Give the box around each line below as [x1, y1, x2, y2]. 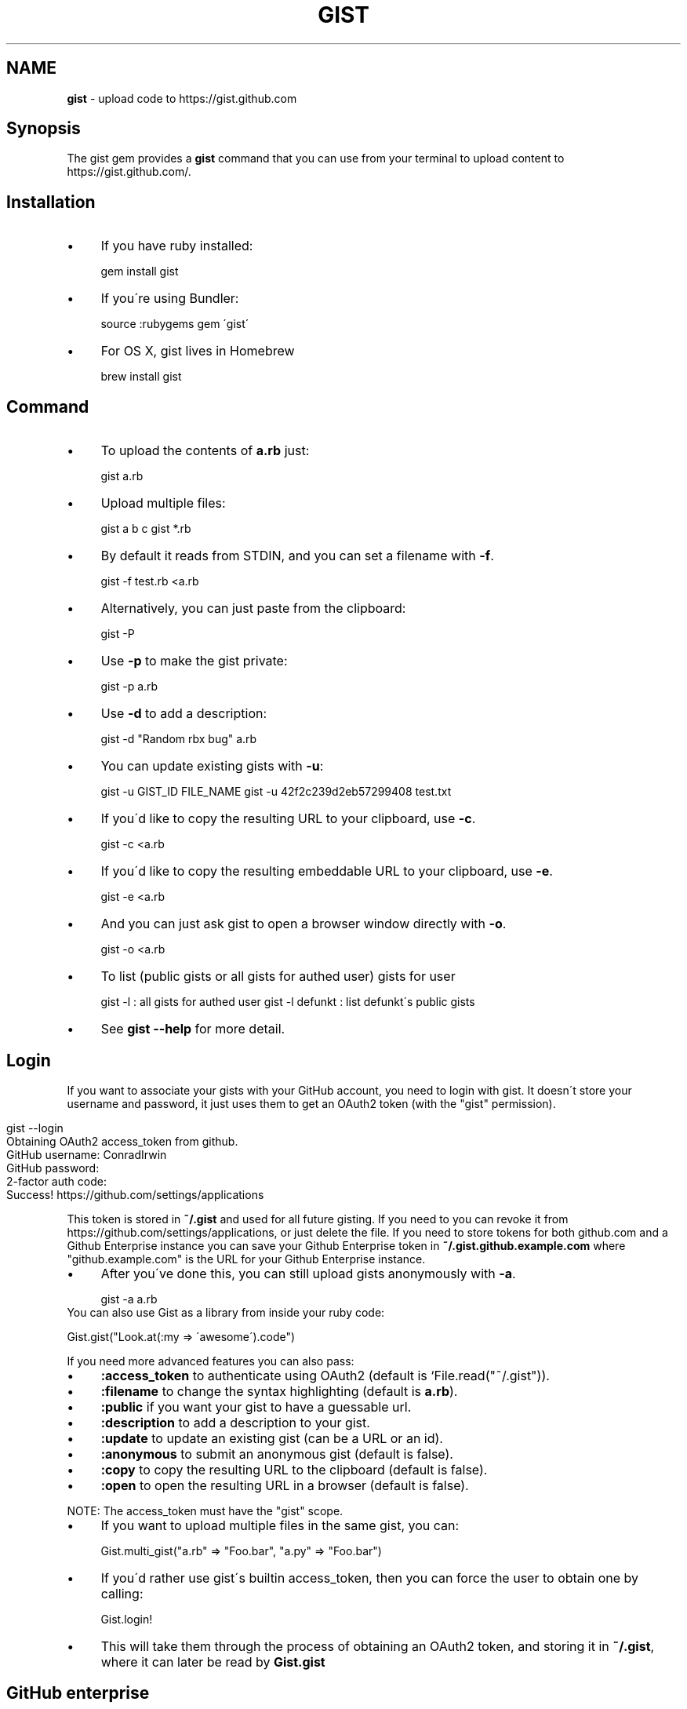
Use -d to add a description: [100, 705, 267, 722]
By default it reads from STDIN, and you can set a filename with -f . [100, 548, 494, 564]
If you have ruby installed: [100, 238, 253, 254]
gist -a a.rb [100, 1292, 158, 1306]
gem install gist [100, 264, 179, 279]
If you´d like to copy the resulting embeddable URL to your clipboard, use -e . [100, 863, 553, 880]
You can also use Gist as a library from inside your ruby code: [67, 1305, 385, 1319]
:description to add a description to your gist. [100, 1414, 370, 1430]
